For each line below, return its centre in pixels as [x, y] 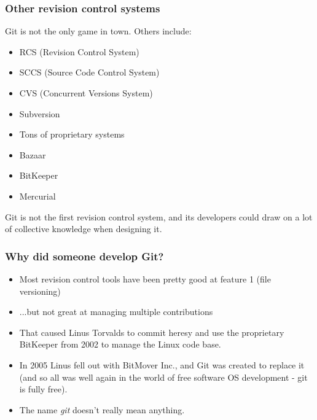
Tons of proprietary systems [72, 134]
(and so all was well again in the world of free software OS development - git [163, 377]
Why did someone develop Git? [84, 256]
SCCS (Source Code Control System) [89, 72]
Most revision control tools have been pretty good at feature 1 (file [145, 278]
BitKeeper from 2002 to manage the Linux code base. [120, 344]
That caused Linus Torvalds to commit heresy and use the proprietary [152, 332]
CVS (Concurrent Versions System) [86, 93]
